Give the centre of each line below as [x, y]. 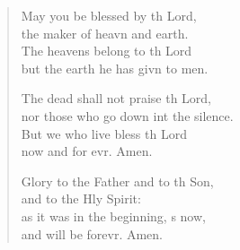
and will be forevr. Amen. [92, 233]
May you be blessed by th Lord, [109, 15]
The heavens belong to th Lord [107, 51]
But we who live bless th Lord [104, 133]
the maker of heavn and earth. [105, 33]
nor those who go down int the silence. [127, 115]
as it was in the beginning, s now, [113, 216]
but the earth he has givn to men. [115, 68]
